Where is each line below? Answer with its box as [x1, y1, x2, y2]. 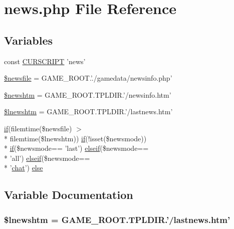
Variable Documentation [4, 187, 133, 202]
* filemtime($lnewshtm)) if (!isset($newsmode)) [4, 133, 147, 143]
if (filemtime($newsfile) [4, 123, 72, 133]
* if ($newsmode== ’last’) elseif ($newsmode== [4, 143, 149, 153]
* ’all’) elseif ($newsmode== [4, 152, 90, 163]
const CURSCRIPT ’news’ [4, 56, 86, 66]
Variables [4, 32, 53, 48]
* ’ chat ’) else [4, 162, 43, 173]
